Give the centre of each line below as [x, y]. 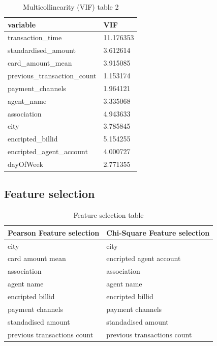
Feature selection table [108, 215]
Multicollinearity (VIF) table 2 [71, 7]
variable [22, 24]
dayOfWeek [26, 164]
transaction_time [35, 37]
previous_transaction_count [52, 75]
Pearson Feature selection [54, 232]
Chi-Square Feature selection [158, 232]
